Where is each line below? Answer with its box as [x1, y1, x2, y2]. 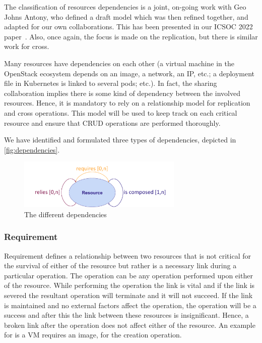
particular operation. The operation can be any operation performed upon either [4, 270, 253, 280]
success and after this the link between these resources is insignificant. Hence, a [4, 310, 249, 320]
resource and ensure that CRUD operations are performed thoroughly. [4, 117, 221, 128]
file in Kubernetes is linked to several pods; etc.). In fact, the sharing [4, 78, 217, 88]
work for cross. [4, 41, 49, 52]
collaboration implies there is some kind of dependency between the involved [4, 87, 240, 98]
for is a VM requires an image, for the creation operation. [4, 329, 182, 340]
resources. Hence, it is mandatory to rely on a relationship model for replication [4, 97, 250, 108]
